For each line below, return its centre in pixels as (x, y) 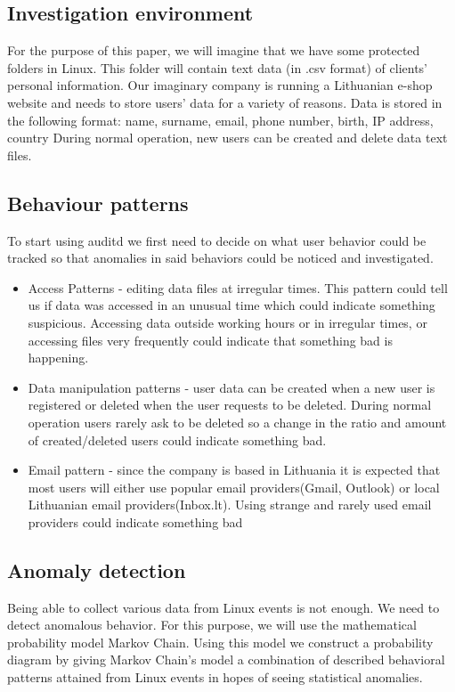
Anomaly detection (97, 570)
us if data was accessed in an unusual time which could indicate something (232, 305)
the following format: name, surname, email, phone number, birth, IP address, (220, 120)
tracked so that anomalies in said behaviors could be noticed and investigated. (220, 258)
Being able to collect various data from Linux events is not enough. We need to (223, 607)
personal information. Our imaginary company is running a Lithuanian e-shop (220, 85)
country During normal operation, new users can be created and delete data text (227, 138)
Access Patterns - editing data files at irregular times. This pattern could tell (238, 287)
